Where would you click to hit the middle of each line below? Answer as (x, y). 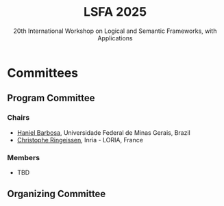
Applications (115, 38)
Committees (43, 73)
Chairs (18, 118)
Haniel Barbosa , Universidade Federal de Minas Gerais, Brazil (103, 132)
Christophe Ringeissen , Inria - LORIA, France (80, 140)
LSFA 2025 (115, 12)
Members (23, 157)
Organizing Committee (57, 194)
